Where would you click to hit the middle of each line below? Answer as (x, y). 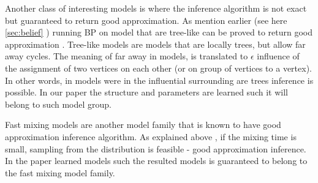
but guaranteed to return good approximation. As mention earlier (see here (146, 20)
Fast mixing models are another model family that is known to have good (143, 125)
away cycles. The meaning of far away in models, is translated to (127, 56)
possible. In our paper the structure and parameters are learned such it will (146, 92)
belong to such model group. (58, 104)
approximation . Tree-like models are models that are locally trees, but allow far (155, 44)
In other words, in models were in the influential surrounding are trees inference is (159, 80)
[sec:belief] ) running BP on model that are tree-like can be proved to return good (159, 32)
